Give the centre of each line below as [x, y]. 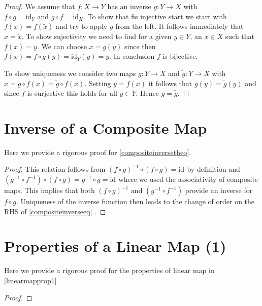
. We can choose [62, 46]
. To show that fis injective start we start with [155, 16]
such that [240, 36]
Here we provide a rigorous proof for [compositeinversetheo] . [98, 152]
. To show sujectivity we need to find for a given [96, 36]
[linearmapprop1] [30, 280]
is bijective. [180, 56]
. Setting [98, 83]
